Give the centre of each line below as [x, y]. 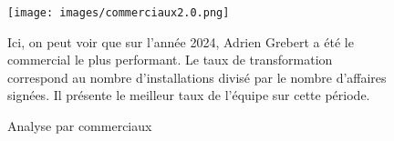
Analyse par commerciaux [80, 126]
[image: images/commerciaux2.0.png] [119, 13]
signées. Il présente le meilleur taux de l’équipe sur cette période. [189, 95]
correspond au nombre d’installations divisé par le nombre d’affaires [197, 77]
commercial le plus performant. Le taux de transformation [170, 60]
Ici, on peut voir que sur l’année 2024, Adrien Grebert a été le [181, 41]
